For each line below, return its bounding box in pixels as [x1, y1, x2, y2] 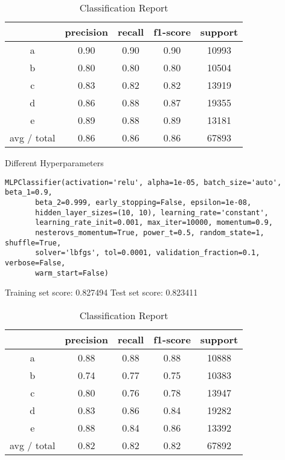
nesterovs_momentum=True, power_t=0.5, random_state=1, [35, 228, 264, 237]
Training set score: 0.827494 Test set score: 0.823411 [5, 286, 198, 299]
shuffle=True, [5, 238, 62, 247]
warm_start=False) [35, 268, 109, 277]
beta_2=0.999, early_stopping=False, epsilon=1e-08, [35, 198, 252, 207]
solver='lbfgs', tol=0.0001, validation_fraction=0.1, [35, 248, 260, 258]
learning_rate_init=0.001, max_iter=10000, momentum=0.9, [35, 218, 273, 227]
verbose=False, [5, 258, 66, 267]
